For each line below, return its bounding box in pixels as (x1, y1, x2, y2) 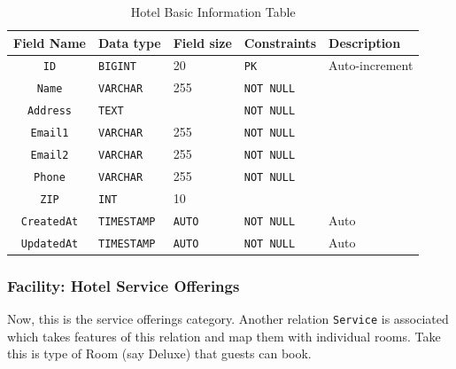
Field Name (13, 33, 86, 51)
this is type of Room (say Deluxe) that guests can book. (7, 344, 312, 363)
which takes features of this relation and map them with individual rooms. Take (7, 326, 441, 345)
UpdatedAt (20, 237, 79, 250)
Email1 (30, 127, 69, 140)
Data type (97, 33, 161, 51)
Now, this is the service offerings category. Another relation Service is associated (7, 310, 449, 328)
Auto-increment (328, 56, 413, 75)
